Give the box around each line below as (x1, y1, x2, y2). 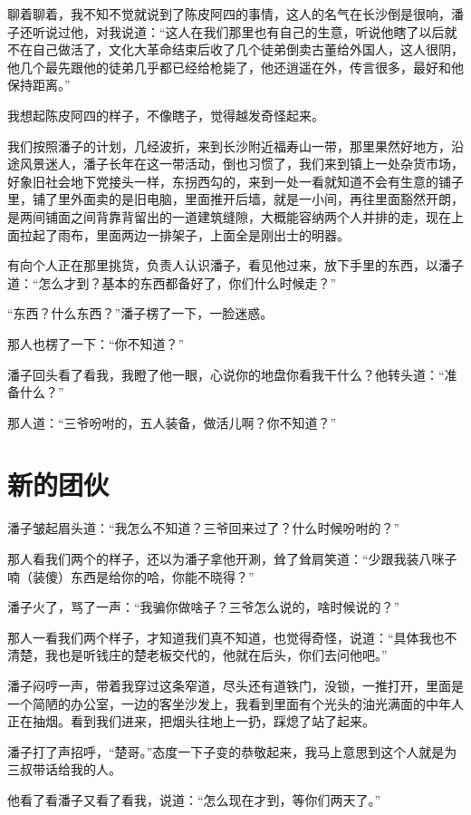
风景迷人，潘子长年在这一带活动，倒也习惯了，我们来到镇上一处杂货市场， (19, 154, 464, 173)
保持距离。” (7, 75, 71, 94)
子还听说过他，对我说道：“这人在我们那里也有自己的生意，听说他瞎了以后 (7, 22, 445, 41)
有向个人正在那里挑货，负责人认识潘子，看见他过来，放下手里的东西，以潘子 (7, 256, 464, 275)
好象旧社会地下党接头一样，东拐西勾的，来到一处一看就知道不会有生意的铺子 (7, 171, 464, 190)
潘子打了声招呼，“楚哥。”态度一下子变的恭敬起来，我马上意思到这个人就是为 (7, 742, 457, 761)
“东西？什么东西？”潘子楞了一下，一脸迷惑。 (7, 304, 274, 323)
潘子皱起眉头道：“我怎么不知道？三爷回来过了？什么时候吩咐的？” (7, 519, 400, 538)
